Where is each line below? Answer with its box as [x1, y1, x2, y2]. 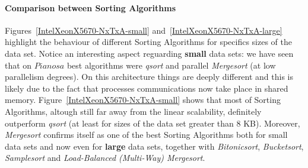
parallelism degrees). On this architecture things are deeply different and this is [5, 70, 294, 83]
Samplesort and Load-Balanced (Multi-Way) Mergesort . [5, 151, 205, 164]
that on [5, 59, 32, 71]
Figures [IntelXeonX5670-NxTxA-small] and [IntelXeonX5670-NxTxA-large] [5, 24, 282, 36]
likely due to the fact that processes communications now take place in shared [5, 82, 288, 94]
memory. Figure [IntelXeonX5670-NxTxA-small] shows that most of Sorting [5, 93, 281, 106]
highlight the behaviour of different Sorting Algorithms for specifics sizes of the [5, 35, 292, 48]
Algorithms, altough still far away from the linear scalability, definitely [5, 105, 262, 117]
